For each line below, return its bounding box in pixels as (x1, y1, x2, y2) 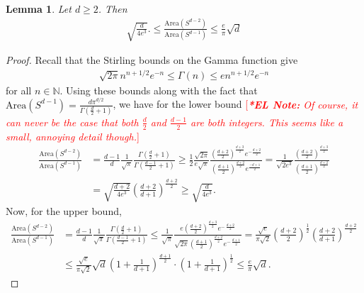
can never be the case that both (6, 114, 139, 129)
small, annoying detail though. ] (6, 128, 140, 143)
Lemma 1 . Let (6, 1, 72, 16)
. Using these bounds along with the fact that (59, 82, 258, 97)
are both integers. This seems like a (190, 114, 343, 129)
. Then (98, 1, 127, 16)
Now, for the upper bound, (6, 204, 122, 219)
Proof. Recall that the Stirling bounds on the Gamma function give (6, 52, 298, 67)
